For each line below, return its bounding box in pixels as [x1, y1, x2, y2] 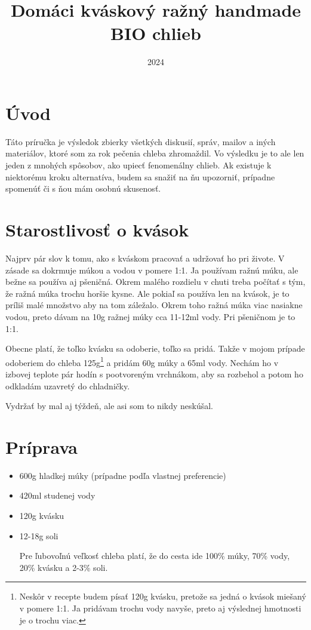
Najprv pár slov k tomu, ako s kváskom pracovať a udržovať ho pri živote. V [5, 251, 285, 264]
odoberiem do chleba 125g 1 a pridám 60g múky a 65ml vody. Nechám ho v [5, 354, 279, 368]
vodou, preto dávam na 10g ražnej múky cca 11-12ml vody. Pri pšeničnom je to [5, 310, 295, 322]
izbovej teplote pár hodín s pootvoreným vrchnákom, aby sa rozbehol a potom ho [5, 367, 303, 380]
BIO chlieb [110, 21, 201, 45]
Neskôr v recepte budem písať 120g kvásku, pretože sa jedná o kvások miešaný [19, 590, 306, 603]
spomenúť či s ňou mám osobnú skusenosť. [5, 182, 161, 195]
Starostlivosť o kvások [5, 217, 189, 241]
